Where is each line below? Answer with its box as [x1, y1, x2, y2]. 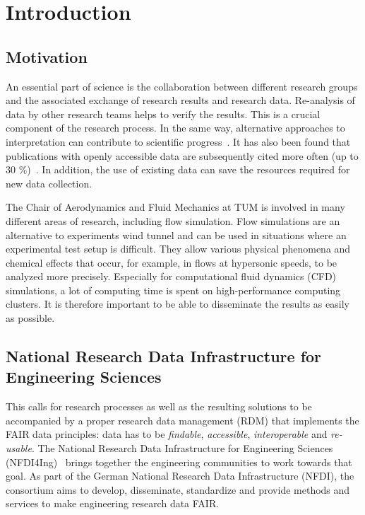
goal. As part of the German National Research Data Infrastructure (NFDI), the [6, 468, 354, 483]
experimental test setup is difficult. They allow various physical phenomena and [6, 241, 351, 256]
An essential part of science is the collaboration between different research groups [6, 79, 358, 93]
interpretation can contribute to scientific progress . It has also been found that [6, 134, 351, 149]
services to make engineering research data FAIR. [6, 496, 220, 511]
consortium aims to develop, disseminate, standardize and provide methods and [6, 482, 350, 497]
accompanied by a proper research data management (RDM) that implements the [6, 412, 359, 427]
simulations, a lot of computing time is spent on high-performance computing [6, 282, 341, 297]
